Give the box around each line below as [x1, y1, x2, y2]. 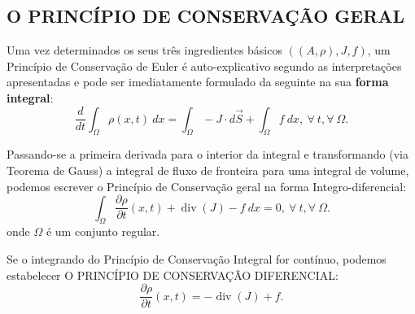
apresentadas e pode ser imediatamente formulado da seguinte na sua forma [7, 73, 389, 90]
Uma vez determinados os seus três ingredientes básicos [7, 41, 282, 59]
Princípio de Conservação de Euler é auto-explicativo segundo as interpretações [7, 57, 402, 74]
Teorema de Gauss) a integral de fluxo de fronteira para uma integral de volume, [7, 161, 409, 178]
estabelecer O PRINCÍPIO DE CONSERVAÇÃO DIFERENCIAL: [7, 266, 339, 283]
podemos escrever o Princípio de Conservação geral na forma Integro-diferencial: [7, 177, 407, 194]
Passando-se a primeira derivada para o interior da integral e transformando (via [7, 146, 408, 163]
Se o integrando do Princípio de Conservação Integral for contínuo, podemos [7, 251, 387, 268]
